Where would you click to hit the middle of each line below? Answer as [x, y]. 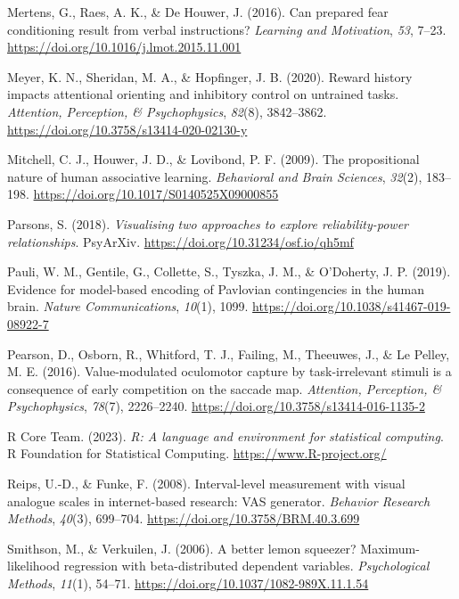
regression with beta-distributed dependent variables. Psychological [246, 566]
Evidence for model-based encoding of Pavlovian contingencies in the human [216, 288]
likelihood [34, 566]
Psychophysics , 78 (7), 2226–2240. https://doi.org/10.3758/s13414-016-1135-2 [216, 406]
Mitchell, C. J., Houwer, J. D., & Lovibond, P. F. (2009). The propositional [213, 159]
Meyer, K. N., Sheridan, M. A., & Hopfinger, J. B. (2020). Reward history [210, 76]
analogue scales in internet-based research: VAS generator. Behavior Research [219, 501]
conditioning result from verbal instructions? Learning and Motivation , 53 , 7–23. [227, 29]
